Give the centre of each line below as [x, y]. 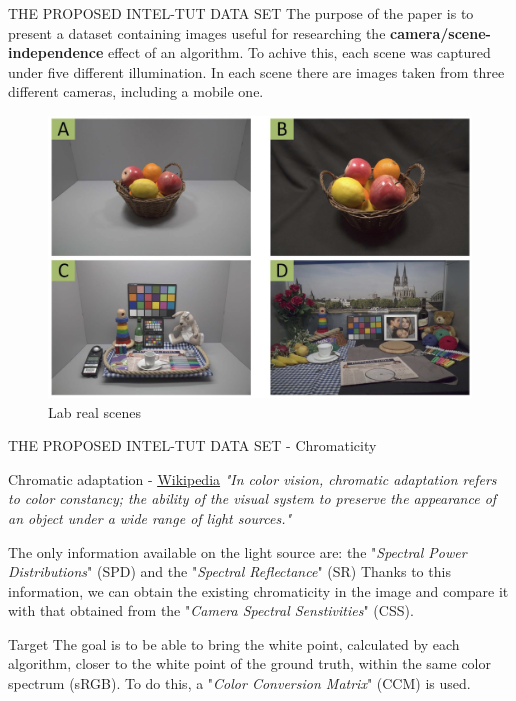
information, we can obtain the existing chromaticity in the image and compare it [258, 590]
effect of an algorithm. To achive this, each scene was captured [299, 52]
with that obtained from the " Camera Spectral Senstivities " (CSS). [211, 610]
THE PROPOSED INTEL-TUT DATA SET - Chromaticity [192, 445]
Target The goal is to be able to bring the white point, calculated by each [234, 643]
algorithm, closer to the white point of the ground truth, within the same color [249, 663]
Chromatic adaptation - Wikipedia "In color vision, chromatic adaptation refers [252, 478]
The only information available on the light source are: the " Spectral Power [237, 551]
